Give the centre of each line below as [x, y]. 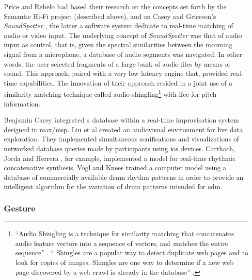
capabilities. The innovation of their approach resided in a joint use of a [126, 82]
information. [22, 103]
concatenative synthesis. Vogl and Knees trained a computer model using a [115, 167]
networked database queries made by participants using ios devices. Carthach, [119, 148]
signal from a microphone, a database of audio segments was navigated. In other [123, 54]
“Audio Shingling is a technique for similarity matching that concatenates [125, 234]
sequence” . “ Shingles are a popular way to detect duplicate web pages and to [132, 253]
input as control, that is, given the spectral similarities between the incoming [118, 44]
